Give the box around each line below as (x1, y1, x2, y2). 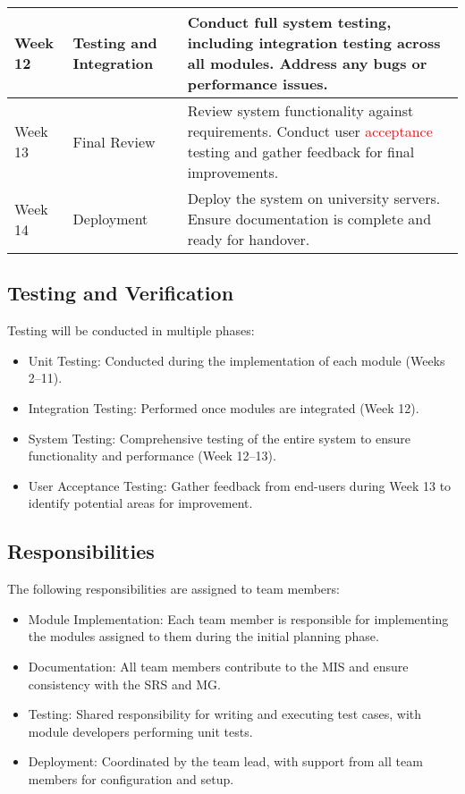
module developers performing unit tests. (28, 722, 253, 740)
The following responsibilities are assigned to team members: (7, 579, 340, 598)
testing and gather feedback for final (187, 141, 415, 162)
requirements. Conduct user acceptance (187, 121, 433, 141)
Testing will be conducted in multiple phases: (7, 321, 255, 340)
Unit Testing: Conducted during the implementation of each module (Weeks (28, 351, 445, 369)
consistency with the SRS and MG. (28, 674, 221, 693)
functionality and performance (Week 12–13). (28, 446, 276, 465)
